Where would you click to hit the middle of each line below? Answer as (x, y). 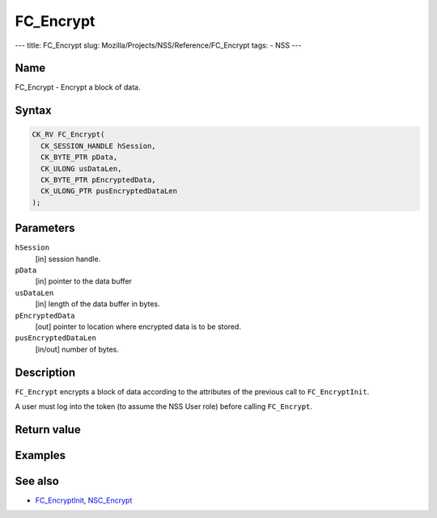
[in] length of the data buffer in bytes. (98, 304)
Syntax (33, 110)
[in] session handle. (68, 259)
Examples (40, 455)
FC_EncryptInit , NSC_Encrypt (84, 500)
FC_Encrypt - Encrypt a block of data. (78, 87)
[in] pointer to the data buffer (84, 281)
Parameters (45, 228)
